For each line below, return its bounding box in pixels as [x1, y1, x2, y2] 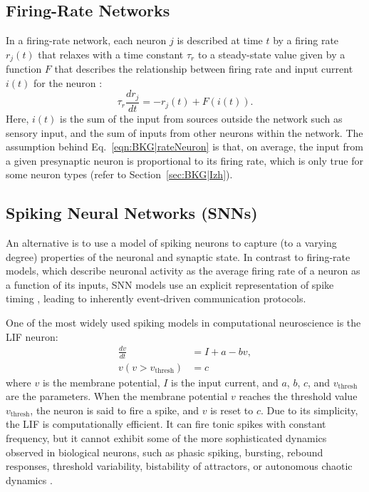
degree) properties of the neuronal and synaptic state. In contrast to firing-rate [6, 249, 350, 264]
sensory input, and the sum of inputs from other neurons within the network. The [6, 125, 363, 140]
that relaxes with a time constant [38, 46, 184, 61]
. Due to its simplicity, [261, 402, 358, 417]
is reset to [210, 402, 254, 417]
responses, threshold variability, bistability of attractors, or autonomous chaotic [6, 458, 353, 473]
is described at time [177, 33, 263, 48]
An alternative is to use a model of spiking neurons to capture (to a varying [6, 235, 337, 250]
